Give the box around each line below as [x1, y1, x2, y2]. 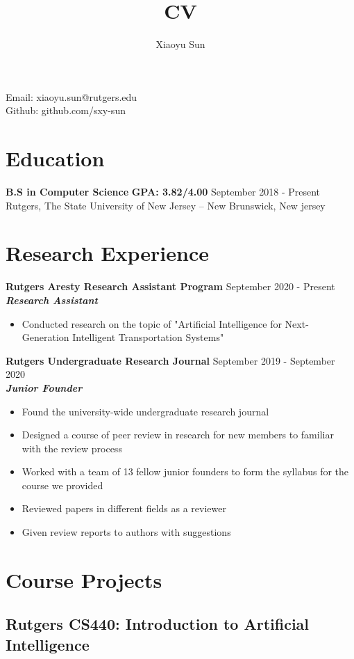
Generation [22, 330, 69, 344]
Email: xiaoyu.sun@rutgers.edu [6, 89, 137, 104]
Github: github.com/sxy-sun [6, 103, 126, 118]
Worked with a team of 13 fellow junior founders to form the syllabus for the [22, 464, 349, 479]
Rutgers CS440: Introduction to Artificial [6, 613, 310, 635]
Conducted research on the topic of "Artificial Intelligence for [22, 316, 282, 331]
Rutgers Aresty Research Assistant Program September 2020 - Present [6, 279, 335, 294]
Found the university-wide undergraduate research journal [22, 404, 269, 418]
